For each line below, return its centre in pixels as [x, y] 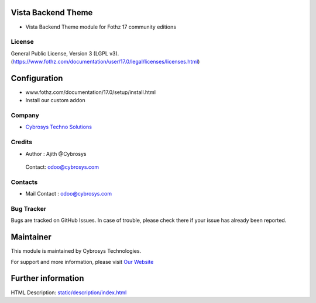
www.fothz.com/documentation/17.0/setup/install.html [91, 92]
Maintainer [31, 237]
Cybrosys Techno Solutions [59, 127]
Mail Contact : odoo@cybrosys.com [69, 194]
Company [25, 116]
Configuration [37, 78]
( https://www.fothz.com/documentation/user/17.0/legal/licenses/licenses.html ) [105, 62]
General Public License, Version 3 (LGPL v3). [65, 53]
